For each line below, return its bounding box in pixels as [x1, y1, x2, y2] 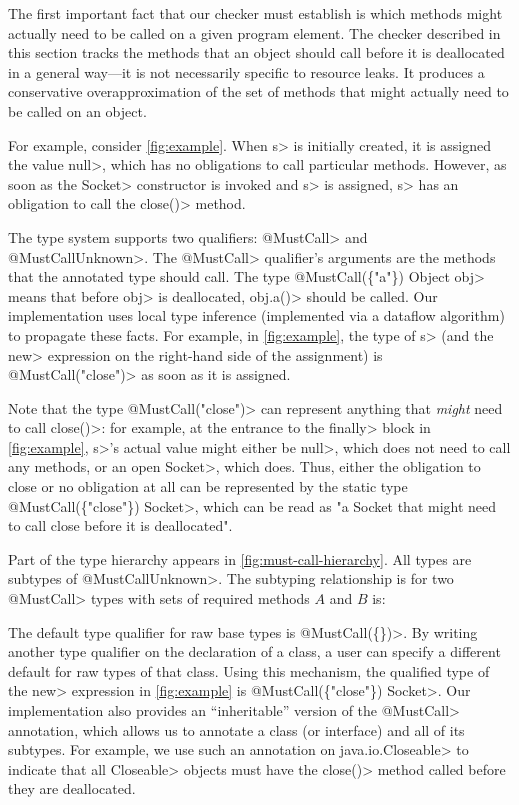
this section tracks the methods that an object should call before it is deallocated [8, 42, 505, 63]
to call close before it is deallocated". [8, 515, 233, 536]
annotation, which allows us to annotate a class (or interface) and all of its [8, 719, 465, 740]
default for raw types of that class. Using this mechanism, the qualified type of [8, 660, 490, 681]
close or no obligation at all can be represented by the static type [8, 476, 408, 497]
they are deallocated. [8, 778, 136, 799]
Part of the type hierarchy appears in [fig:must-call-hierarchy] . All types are [8, 548, 472, 569]
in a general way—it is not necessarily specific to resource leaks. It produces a [8, 61, 485, 82]
